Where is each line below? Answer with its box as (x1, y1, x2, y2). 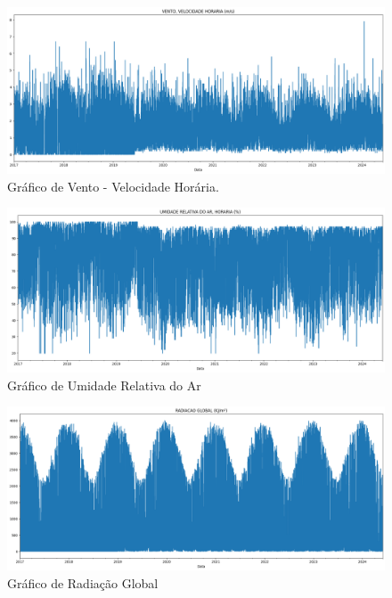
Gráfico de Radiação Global (7, 573, 159, 592)
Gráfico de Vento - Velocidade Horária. (7, 176, 219, 195)
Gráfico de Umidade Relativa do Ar (7, 375, 201, 394)
